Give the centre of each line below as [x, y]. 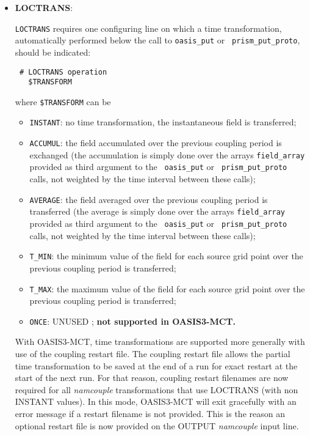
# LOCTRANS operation [63, 72]
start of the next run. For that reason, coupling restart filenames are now [152, 378]
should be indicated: [53, 52]
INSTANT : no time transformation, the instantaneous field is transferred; [163, 122]
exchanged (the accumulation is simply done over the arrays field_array [167, 154]
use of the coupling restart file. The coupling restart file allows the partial [153, 353]
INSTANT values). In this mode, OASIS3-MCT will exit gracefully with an [156, 401]
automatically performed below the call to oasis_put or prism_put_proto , [157, 40]
